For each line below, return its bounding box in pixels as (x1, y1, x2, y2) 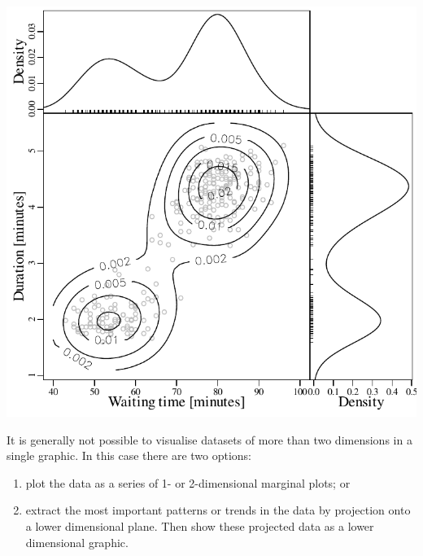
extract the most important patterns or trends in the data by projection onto (25, 501, 411, 519)
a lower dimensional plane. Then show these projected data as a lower (25, 517, 374, 534)
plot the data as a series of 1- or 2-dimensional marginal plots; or (25, 474, 351, 491)
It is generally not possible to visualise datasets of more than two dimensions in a (7, 431, 412, 448)
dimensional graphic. (25, 533, 129, 550)
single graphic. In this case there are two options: (7, 447, 252, 464)
